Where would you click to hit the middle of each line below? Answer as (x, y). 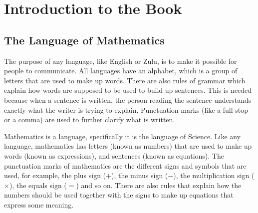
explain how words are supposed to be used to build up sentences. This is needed (128, 90)
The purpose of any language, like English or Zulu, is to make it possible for (121, 61)
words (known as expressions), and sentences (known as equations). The (114, 155)
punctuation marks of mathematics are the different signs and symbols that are (125, 165)
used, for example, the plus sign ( (55, 175)
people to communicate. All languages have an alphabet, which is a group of (121, 71)
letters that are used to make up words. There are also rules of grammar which (125, 80)
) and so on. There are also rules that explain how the (159, 185)
